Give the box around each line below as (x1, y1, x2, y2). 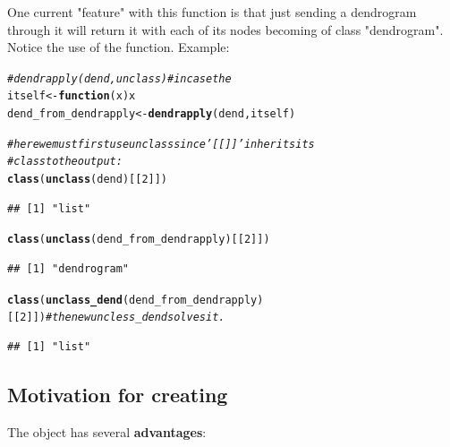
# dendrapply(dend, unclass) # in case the (7, 72, 232, 85)
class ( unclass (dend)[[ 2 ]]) (7, 173, 168, 186)
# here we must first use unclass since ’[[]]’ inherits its (7, 137, 315, 150)
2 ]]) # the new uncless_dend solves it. (20, 311, 225, 324)
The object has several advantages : (7, 422, 207, 441)
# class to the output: (7, 155, 123, 168)
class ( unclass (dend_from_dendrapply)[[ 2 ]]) (7, 233, 270, 246)
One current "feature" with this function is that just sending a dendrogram (7, 3, 417, 21)
